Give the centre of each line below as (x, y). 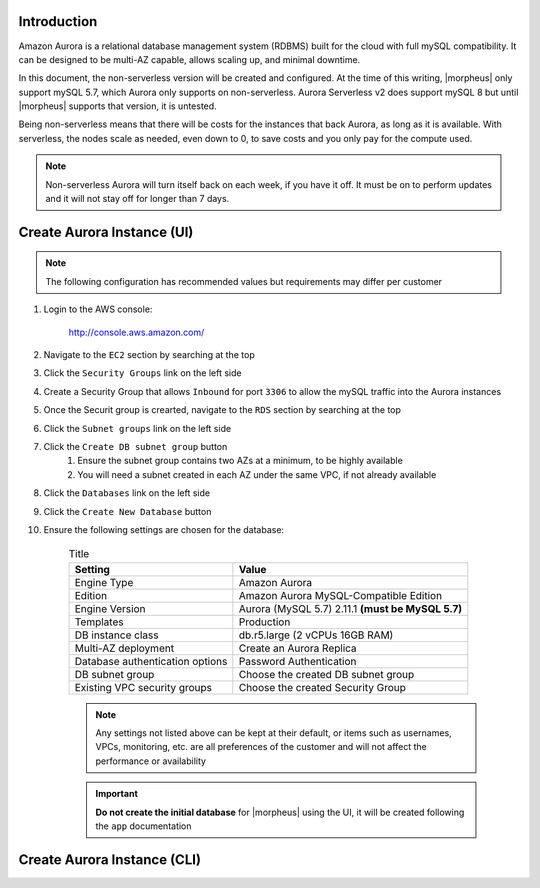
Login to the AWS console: (98, 309)
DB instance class (116, 635)
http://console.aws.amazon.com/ (136, 332)
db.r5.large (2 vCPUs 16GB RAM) (316, 635)
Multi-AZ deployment (124, 648)
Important (117, 794)
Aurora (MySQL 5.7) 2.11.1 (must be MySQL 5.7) (350, 608)
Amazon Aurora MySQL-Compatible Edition (340, 595)
